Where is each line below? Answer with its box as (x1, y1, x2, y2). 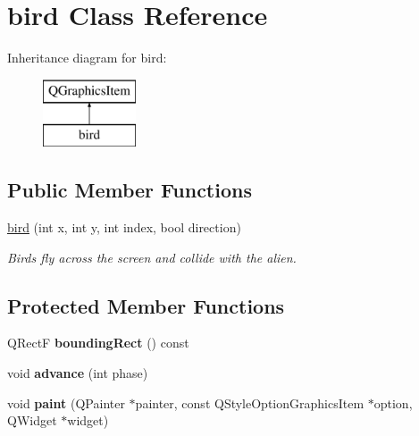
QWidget (7, 411, 57, 430)
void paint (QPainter (7, 393, 125, 412)
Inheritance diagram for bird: (7, 48, 167, 67)
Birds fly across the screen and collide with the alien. (7, 247, 297, 266)
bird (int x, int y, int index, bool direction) (7, 218, 241, 237)
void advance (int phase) (7, 364, 148, 382)
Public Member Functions (7, 176, 252, 204)
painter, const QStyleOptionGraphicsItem (135, 393, 365, 412)
